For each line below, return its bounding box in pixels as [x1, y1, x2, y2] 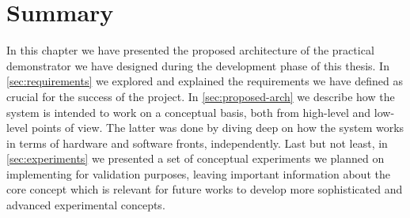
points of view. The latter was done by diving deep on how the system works [31, 119, 404, 136]
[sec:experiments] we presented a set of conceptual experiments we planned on [6, 150, 385, 167]
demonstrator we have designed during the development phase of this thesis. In [6, 57, 389, 73]
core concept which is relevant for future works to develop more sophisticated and [6, 181, 403, 197]
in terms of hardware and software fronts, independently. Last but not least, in [6, 134, 388, 151]
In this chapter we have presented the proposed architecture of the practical [6, 42, 374, 58]
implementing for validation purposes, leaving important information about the [6, 165, 390, 182]
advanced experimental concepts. [6, 197, 165, 213]
